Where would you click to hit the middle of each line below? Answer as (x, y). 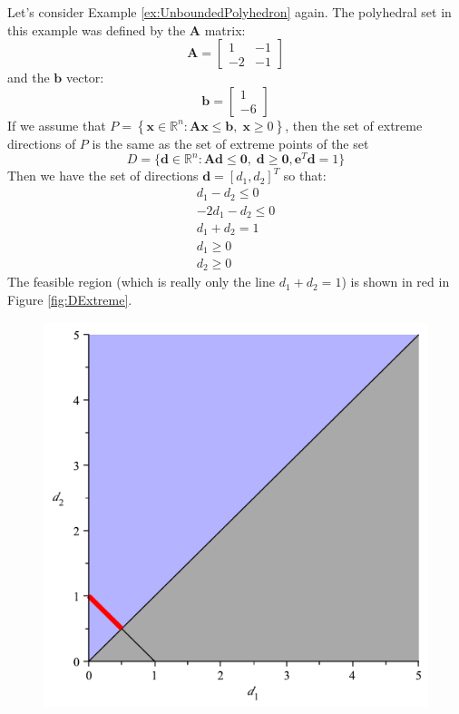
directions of (42, 143)
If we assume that (57, 125)
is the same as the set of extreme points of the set (230, 143)
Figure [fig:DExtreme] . (70, 300)
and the (29, 78)
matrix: (225, 29)
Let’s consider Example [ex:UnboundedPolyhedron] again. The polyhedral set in (229, 12)
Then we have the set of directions (103, 176)
